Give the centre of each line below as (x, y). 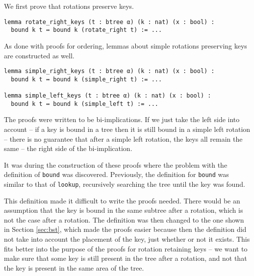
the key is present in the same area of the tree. (74, 267)
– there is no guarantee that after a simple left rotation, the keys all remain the (123, 138)
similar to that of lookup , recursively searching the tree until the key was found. (125, 184)
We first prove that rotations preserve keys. (69, 6)
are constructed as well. (39, 55)
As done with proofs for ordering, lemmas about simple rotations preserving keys (126, 45)
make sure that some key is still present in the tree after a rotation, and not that (126, 258)
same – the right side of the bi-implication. (68, 148)
